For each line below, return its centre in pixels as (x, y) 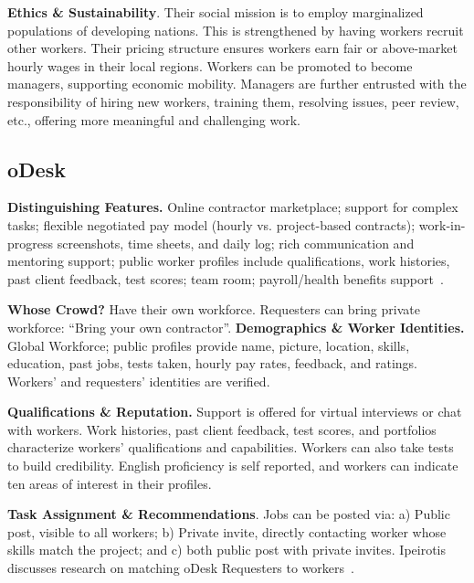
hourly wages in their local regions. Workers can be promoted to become (210, 65)
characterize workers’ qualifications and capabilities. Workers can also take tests (231, 447)
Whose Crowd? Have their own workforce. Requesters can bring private (214, 309)
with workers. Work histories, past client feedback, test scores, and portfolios (222, 429)
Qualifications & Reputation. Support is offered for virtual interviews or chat (235, 412)
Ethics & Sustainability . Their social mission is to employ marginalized (216, 12)
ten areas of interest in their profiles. (110, 483)
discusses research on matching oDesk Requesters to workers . (181, 568)
